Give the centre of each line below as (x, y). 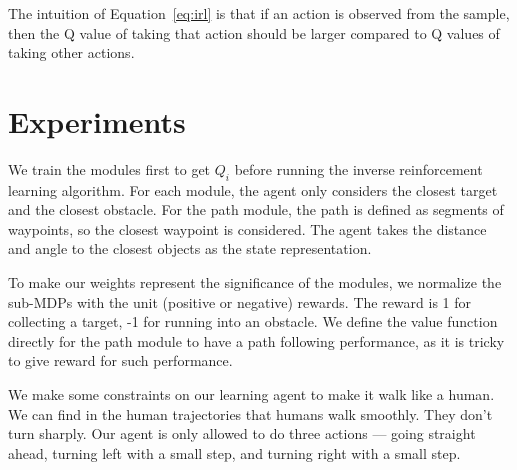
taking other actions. (71, 52)
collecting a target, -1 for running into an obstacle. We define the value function (253, 321)
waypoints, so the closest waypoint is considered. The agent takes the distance (247, 228)
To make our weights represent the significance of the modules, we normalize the (255, 282)
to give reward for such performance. (120, 360)
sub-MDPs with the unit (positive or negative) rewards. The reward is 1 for (240, 301)
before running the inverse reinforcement (358, 168)
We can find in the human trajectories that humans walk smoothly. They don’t (250, 413)
